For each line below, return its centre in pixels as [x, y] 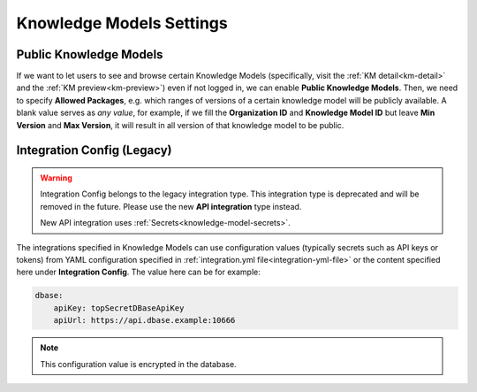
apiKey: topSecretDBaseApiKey [119, 308]
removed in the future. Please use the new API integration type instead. [171, 206]
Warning [56, 178]
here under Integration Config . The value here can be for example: [138, 272]
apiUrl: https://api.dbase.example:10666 [144, 320]
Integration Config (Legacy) [94, 150]
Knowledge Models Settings [122, 23]
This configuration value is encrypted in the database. [139, 364]
